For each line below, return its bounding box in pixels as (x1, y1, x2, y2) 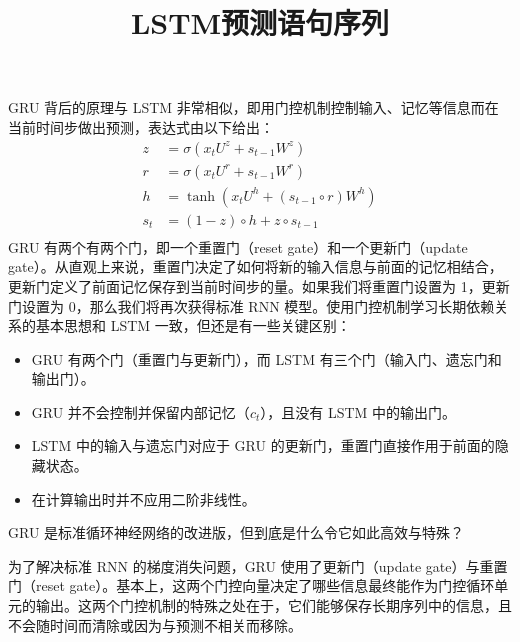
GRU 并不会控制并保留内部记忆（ (31, 401, 250, 422)
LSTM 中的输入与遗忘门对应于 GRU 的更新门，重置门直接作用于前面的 (31, 435, 495, 456)
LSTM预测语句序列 (130, 2, 390, 43)
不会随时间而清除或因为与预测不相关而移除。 (8, 614, 302, 635)
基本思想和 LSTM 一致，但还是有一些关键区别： (35, 315, 351, 336)
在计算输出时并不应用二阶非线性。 (31, 488, 256, 509)
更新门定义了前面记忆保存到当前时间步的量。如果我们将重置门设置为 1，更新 (8, 275, 510, 296)
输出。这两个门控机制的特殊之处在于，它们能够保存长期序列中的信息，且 (35, 595, 512, 616)
